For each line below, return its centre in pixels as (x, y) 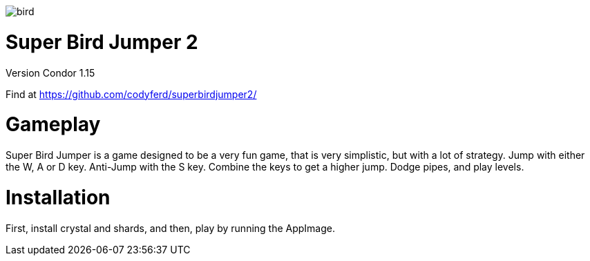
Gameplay (53, 125)
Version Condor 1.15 (50, 72)
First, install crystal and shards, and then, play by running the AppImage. (171, 228)
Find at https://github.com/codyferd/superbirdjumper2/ (131, 94)
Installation (58, 197)
